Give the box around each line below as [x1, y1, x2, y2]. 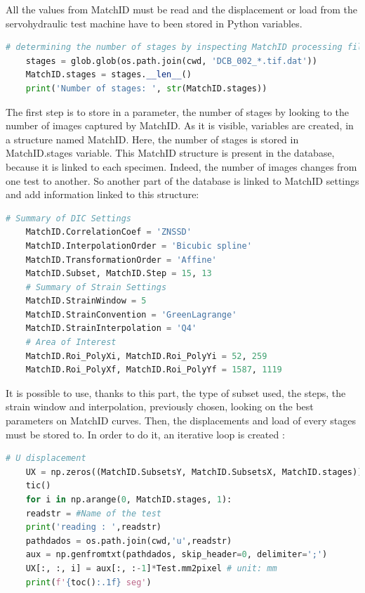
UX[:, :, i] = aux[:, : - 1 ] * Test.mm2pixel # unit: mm [25, 563, 277, 573]
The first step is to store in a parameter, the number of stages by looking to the [6, 104, 350, 119]
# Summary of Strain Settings [25, 282, 167, 292]
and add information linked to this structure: [6, 187, 199, 202]
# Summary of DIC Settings [6, 213, 131, 223]
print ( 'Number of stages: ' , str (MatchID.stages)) [25, 83, 267, 93]
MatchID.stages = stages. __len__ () [25, 70, 192, 80]
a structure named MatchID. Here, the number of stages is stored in [6, 131, 299, 146]
